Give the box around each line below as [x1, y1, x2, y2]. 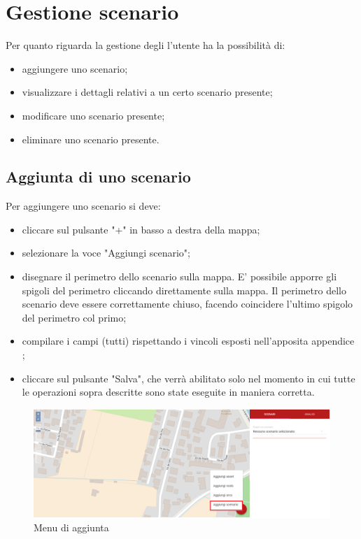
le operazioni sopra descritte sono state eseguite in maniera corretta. [22, 385, 315, 399]
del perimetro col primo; [22, 310, 127, 324]
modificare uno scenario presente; [22, 108, 165, 122]
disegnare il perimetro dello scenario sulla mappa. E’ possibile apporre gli [22, 269, 337, 284]
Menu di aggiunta [34, 520, 109, 535]
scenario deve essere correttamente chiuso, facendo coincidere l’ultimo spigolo [22, 296, 353, 311]
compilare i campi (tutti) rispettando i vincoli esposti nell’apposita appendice [22, 333, 355, 348]
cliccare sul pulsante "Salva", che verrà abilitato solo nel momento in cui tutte [22, 371, 355, 385]
